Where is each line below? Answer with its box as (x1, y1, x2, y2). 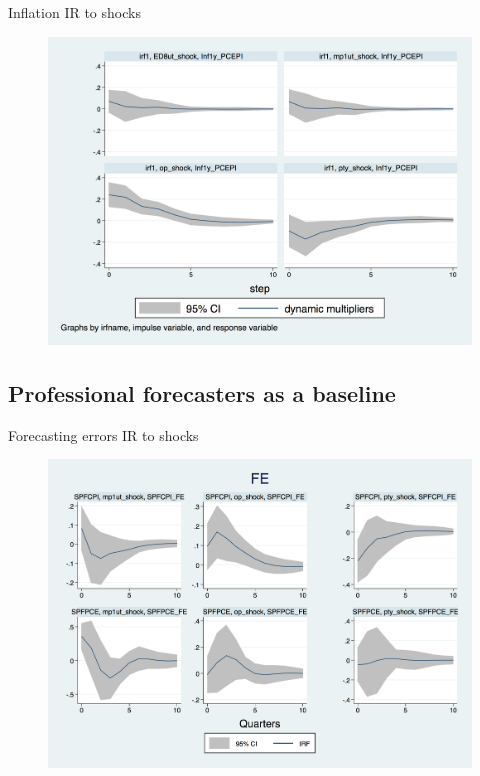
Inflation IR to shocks (8, 2, 141, 22)
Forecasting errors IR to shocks (8, 424, 199, 445)
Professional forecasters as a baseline (8, 377, 396, 408)
